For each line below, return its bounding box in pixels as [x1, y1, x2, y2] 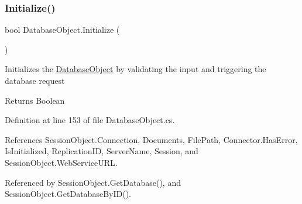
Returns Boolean [5, 94, 65, 106]
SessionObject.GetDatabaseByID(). [5, 188, 131, 200]
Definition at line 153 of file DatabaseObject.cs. [5, 114, 175, 126]
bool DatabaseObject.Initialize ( [5, 23, 120, 36]
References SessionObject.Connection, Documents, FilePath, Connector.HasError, [5, 133, 298, 145]
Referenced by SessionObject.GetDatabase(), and [5, 176, 181, 188]
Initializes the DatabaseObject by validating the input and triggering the [5, 63, 266, 75]
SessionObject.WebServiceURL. [5, 156, 118, 168]
